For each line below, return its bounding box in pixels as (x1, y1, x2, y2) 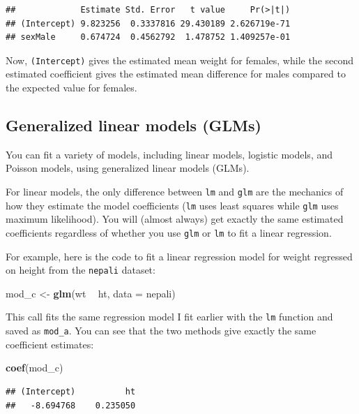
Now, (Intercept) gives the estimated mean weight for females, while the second (6, 52, 354, 67)
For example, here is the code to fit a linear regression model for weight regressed (6, 249, 353, 263)
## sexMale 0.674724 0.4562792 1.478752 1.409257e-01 (6, 32, 291, 43)
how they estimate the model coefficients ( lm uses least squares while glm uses (6, 198, 339, 212)
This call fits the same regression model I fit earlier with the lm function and (6, 309, 333, 324)
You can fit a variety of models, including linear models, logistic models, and (6, 147, 333, 161)
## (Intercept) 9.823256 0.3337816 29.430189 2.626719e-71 (6, 18, 291, 29)
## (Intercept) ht (6, 386, 136, 397)
